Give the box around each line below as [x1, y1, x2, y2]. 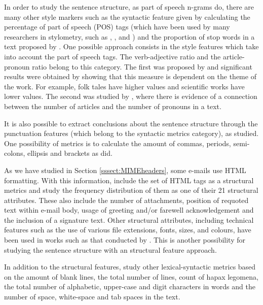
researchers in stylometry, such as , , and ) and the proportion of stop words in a [4, 31, 255, 42]
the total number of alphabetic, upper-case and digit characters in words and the [4, 281, 255, 292]
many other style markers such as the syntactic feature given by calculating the [4, 11, 250, 22]
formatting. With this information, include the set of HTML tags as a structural [4, 175, 254, 185]
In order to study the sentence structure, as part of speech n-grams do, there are [4, 2, 254, 12]
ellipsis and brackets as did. [27, 148, 112, 158]
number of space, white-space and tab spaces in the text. [4, 291, 180, 302]
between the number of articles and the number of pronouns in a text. [4, 100, 221, 111]
